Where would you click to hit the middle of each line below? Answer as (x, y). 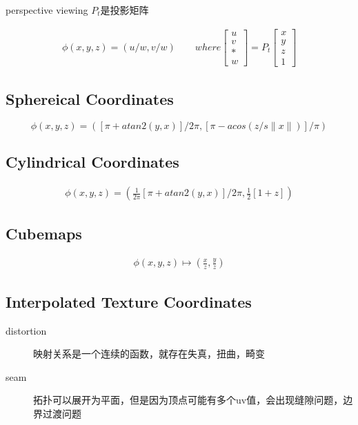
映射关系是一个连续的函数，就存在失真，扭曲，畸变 (149, 354)
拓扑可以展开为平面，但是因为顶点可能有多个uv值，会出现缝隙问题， (188, 400)
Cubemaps (44, 233)
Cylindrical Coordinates (92, 162)
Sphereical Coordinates (90, 99)
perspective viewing (47, 10)
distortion (26, 330)
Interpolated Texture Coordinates (129, 301)
